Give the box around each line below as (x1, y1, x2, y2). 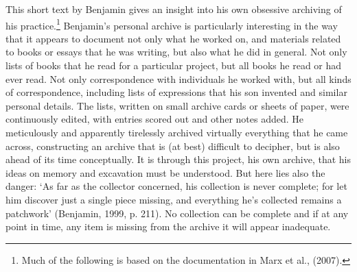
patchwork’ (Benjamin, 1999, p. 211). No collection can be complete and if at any (5, 206, 349, 220)
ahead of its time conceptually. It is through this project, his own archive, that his (5, 152, 351, 166)
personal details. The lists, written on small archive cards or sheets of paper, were (5, 98, 349, 112)
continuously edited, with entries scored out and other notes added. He (5, 112, 304, 126)
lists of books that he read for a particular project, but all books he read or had (5, 58, 342, 73)
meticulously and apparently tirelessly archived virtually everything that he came (5, 125, 348, 139)
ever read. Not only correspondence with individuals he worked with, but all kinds (5, 71, 352, 86)
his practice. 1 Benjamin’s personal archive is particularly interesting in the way (5, 16, 338, 32)
